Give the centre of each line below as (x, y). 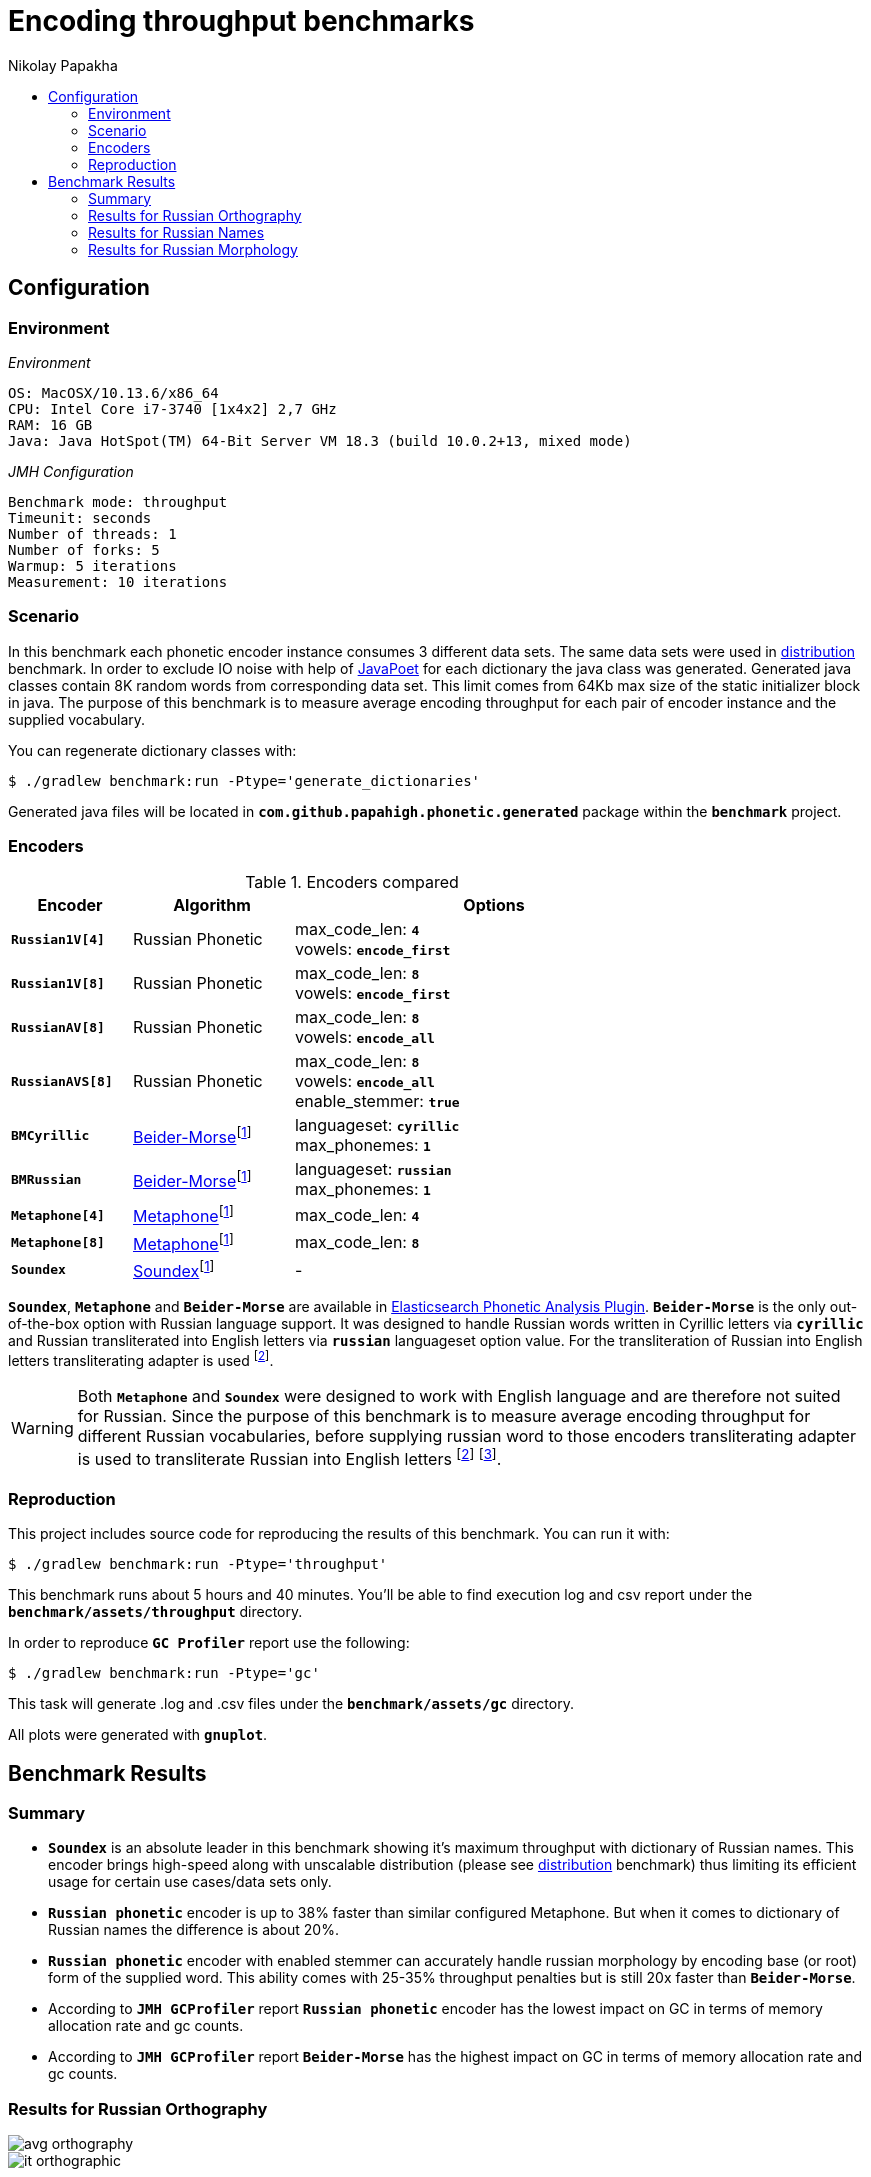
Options (494, 905)
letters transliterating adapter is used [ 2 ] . (141, 1359)
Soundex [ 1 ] (173, 1270)
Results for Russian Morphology (193, 249)
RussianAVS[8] (62, 1081)
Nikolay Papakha (63, 65)
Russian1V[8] (58, 983)
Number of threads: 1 (92, 533)
